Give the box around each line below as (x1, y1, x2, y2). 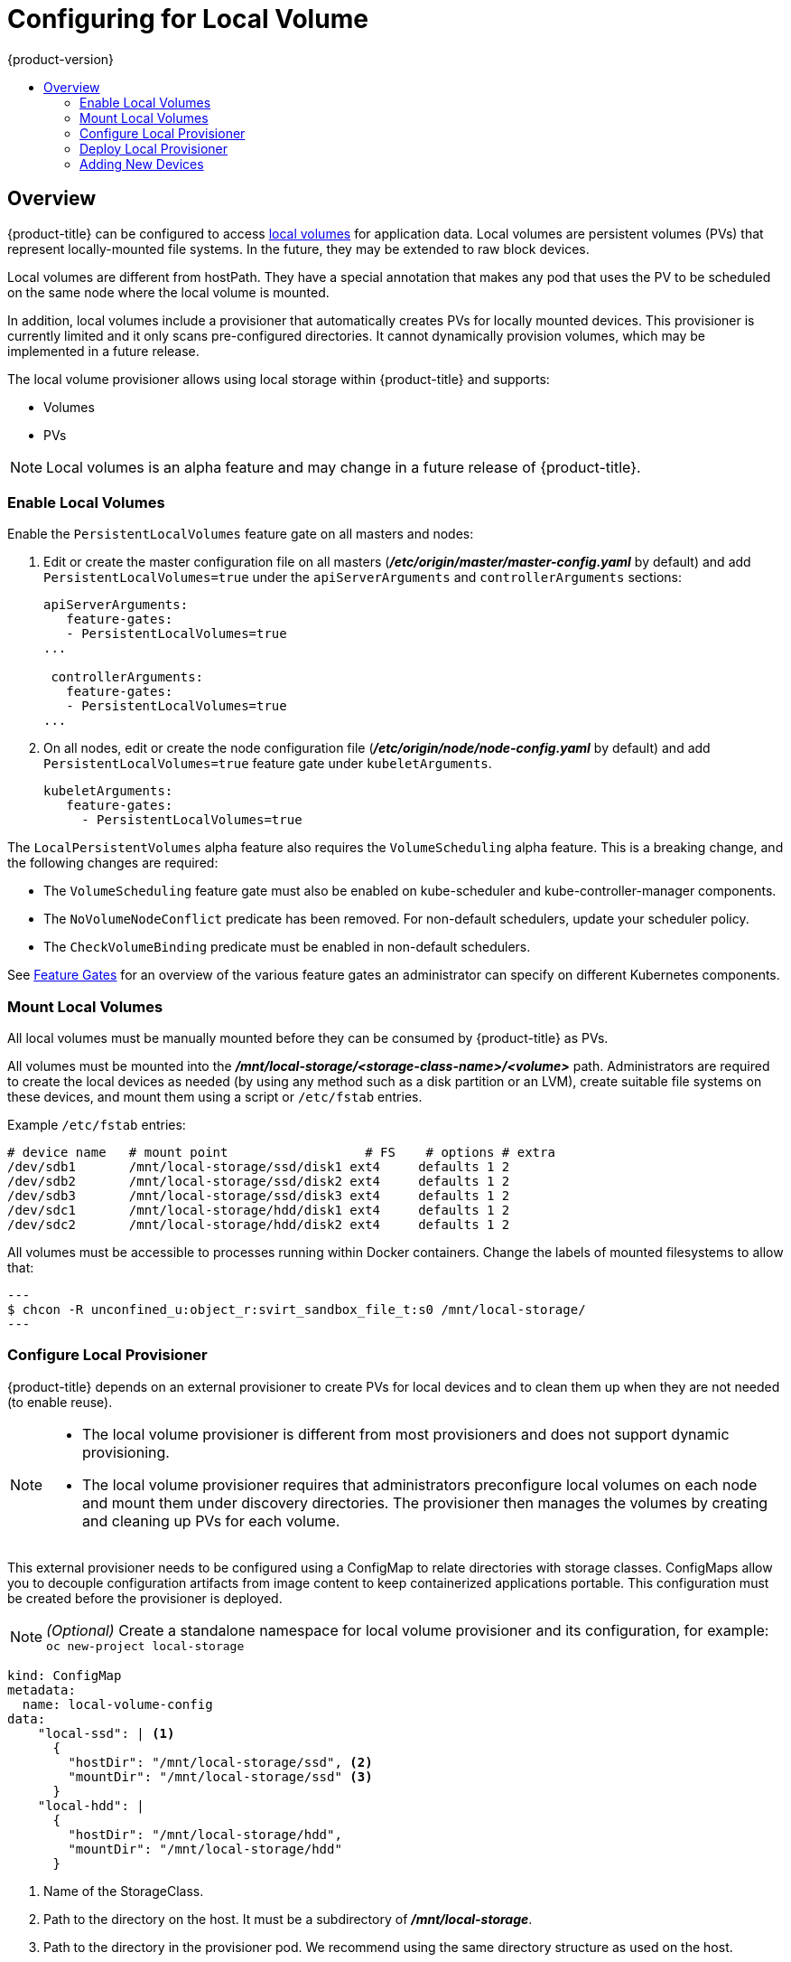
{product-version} (7, 51, 115, 67)
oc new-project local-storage (46, 1638, 245, 1653)
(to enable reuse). (7, 1394, 113, 1410)
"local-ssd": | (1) (37, 1725, 175, 1741)
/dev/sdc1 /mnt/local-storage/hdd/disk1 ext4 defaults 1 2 (7, 1203, 510, 1218)
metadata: (7, 1682, 76, 1697)
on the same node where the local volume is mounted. (7, 284, 330, 300)
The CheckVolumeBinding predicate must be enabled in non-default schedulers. (43, 939, 531, 955)
